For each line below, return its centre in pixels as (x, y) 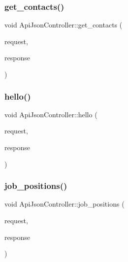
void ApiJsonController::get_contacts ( (64, 25)
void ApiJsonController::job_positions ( (64, 204)
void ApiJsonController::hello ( (51, 114)
